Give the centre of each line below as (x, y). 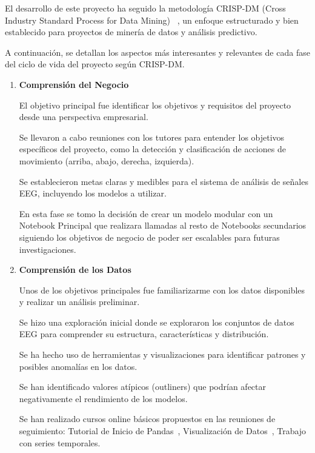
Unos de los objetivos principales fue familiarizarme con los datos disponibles (162, 290)
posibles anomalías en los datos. (78, 366)
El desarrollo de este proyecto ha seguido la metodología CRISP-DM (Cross (145, 8)
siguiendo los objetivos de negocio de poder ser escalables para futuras (149, 237)
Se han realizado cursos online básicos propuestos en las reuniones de (147, 419)
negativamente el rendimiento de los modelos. (103, 398)
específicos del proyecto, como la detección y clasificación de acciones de (152, 149)
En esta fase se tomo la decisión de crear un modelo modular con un (146, 213)
